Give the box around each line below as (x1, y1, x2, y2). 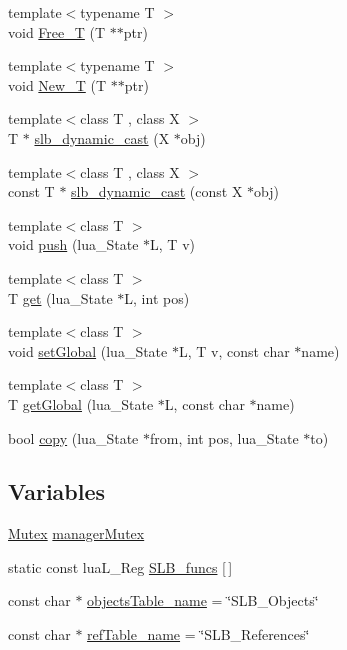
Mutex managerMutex (8, 523, 145, 544)
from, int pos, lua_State (149, 427, 299, 448)
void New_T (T (8, 74, 106, 95)
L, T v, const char (178, 340, 290, 361)
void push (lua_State (8, 234, 139, 255)
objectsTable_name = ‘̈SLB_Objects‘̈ (87, 590, 319, 611)
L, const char (164, 393, 245, 414)
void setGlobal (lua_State (8, 340, 168, 361)
